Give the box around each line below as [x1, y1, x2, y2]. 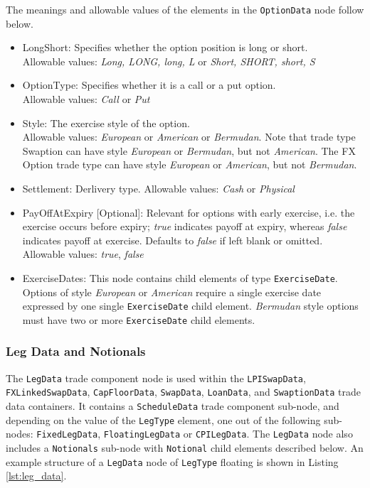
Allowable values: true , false [22, 246, 144, 261]
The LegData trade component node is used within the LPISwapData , [6, 370, 306, 385]
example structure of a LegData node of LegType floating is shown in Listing [6, 454, 339, 469]
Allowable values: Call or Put [22, 92, 150, 107]
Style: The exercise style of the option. [22, 115, 190, 130]
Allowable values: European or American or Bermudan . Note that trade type [22, 129, 356, 144]
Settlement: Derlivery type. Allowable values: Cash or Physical [22, 181, 295, 195]
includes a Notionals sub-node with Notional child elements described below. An [6, 440, 364, 455]
